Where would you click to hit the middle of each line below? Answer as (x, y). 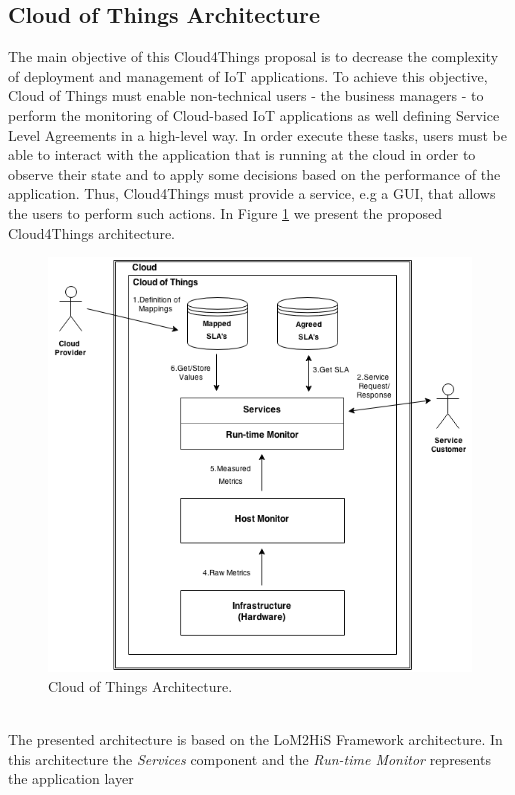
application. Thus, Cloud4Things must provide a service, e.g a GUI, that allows (252, 193)
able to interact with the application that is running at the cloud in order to (242, 154)
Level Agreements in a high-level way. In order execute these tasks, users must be (257, 134)
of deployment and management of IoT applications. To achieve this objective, (248, 75)
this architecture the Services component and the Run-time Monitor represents (249, 758)
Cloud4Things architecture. (92, 232)
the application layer (71, 778)
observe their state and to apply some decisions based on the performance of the (254, 173)
